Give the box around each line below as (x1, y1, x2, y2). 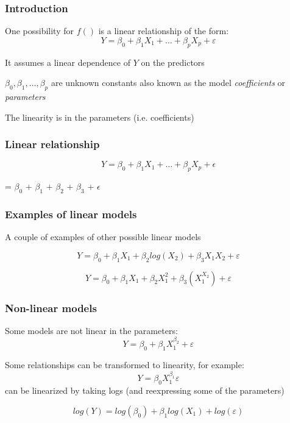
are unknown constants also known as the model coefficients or (51, 76, 286, 89)
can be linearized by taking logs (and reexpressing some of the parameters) (5, 384, 285, 397)
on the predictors (141, 55, 205, 68)
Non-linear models (5, 300, 97, 315)
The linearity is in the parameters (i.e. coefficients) (5, 110, 194, 123)
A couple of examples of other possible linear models (5, 230, 201, 243)
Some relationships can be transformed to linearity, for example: (5, 358, 244, 371)
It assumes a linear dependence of (5, 55, 130, 68)
